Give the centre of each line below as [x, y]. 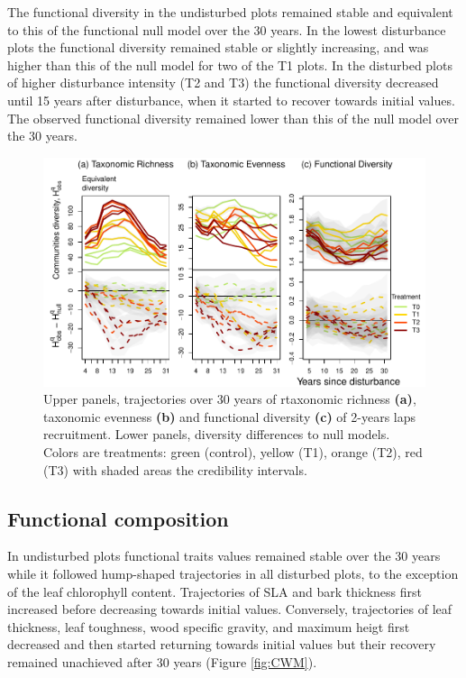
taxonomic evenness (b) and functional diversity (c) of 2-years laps [229, 416]
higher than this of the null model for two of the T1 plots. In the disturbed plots [230, 64]
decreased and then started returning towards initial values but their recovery [222, 644]
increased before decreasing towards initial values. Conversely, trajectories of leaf [230, 609]
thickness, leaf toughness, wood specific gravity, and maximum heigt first [209, 626]
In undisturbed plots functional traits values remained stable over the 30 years [224, 556]
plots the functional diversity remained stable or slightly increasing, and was [218, 47]
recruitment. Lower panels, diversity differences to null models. [217, 434]
